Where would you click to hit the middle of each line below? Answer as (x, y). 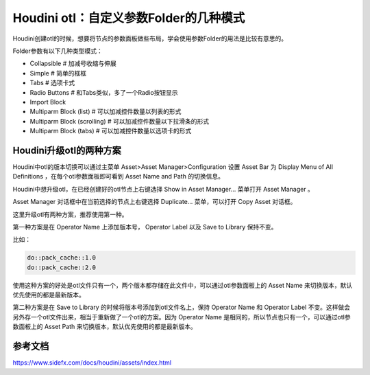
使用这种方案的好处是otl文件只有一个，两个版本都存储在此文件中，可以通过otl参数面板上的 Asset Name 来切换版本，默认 (183, 285)
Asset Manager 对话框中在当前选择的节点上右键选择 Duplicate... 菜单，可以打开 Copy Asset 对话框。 (155, 202)
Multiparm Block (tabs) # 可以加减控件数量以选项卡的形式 (111, 131)
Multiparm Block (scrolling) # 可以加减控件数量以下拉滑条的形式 (120, 121)
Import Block (48, 102)
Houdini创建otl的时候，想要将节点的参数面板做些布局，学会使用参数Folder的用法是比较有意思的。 (150, 38)
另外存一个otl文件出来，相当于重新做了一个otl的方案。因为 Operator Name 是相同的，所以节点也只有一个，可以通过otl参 (182, 317)
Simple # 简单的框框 (58, 73)
